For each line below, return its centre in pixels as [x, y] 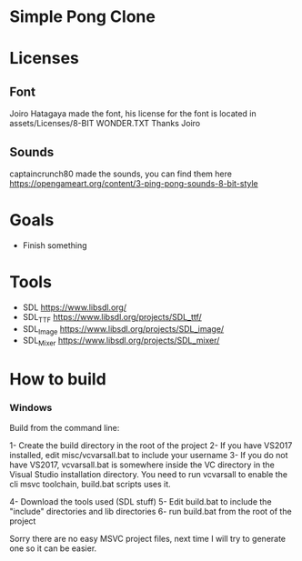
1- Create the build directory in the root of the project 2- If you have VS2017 [151, 445]
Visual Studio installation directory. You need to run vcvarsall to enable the [149, 474]
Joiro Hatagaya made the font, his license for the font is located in [133, 114]
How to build [58, 380]
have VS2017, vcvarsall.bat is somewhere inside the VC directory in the [142, 465]
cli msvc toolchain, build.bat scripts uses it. [90, 484]
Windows [31, 408]
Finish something [55, 245]
